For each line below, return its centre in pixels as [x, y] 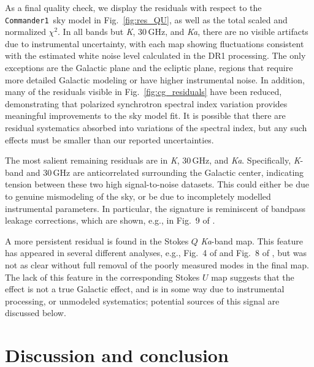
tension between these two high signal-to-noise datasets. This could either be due [157, 184]
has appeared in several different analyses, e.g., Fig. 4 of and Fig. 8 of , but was [156, 253]
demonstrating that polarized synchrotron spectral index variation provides [146, 103]
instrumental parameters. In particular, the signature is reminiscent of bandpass [155, 208]
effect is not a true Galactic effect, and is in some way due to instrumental [145, 289]
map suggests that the [253, 277]
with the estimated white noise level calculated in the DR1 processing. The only [155, 55]
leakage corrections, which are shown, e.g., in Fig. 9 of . [110, 220]
